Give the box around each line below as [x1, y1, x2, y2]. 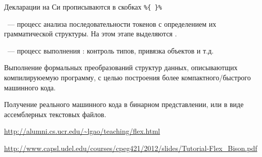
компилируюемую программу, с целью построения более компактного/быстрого [4, 72, 251, 83]
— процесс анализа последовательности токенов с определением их [7, 18, 217, 29]
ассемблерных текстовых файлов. [4, 109, 107, 119]
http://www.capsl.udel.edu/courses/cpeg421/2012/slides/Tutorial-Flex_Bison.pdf [4, 143, 257, 153]
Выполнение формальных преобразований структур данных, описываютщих [4, 62, 238, 73]
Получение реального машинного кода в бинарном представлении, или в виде [4, 99, 244, 110]
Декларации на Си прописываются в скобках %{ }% [4, 2, 162, 12]
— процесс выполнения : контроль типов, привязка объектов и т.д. [7, 45, 214, 56]
